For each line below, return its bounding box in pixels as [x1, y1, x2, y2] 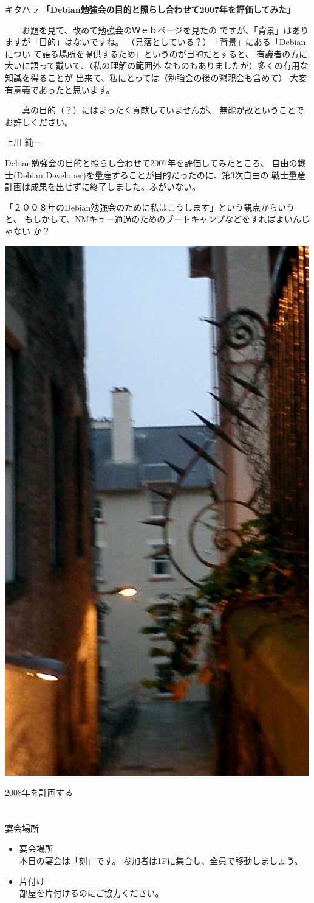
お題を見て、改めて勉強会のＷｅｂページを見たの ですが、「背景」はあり [21, 23, 309, 36]
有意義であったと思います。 [5, 83, 115, 96]
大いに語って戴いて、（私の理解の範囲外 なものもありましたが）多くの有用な [5, 59, 309, 72]
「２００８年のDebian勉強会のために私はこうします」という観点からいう [5, 200, 295, 213]
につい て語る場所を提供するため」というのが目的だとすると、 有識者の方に [5, 47, 308, 60]
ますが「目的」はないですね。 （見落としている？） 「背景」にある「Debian [5, 35, 306, 48]
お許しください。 [5, 115, 73, 128]
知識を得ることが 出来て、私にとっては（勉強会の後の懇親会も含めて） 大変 [5, 71, 307, 83]
